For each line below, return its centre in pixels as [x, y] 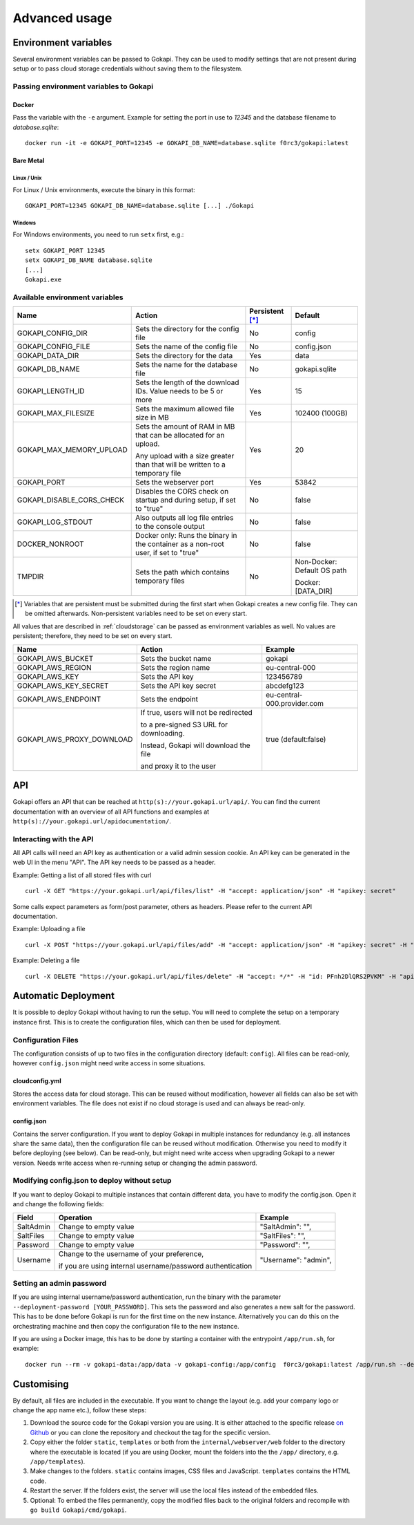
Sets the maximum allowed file [185, 409]
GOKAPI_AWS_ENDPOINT [59, 699]
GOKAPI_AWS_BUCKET [55, 658]
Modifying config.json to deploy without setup [92, 1181]
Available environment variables [68, 297]
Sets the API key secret [178, 686]
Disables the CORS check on [182, 492]
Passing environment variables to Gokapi [83, 86]
